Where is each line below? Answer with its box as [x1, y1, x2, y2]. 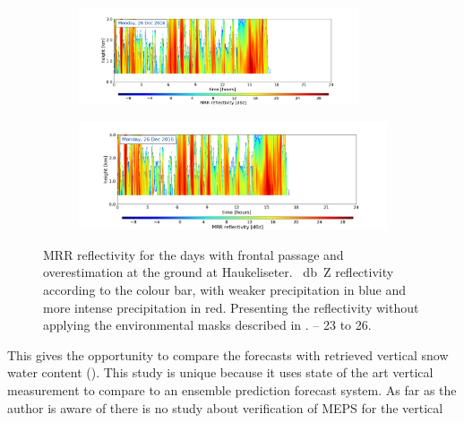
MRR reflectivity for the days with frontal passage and [43, 245, 344, 263]
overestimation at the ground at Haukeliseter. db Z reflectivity [43, 263, 394, 281]
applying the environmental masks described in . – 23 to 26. [43, 315, 372, 334]
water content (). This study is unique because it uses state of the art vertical [7, 363, 434, 382]
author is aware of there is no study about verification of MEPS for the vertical [7, 398, 443, 417]
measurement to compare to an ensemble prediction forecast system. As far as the [7, 381, 457, 400]
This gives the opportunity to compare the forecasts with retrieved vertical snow [7, 345, 449, 364]
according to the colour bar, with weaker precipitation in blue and [43, 281, 407, 299]
